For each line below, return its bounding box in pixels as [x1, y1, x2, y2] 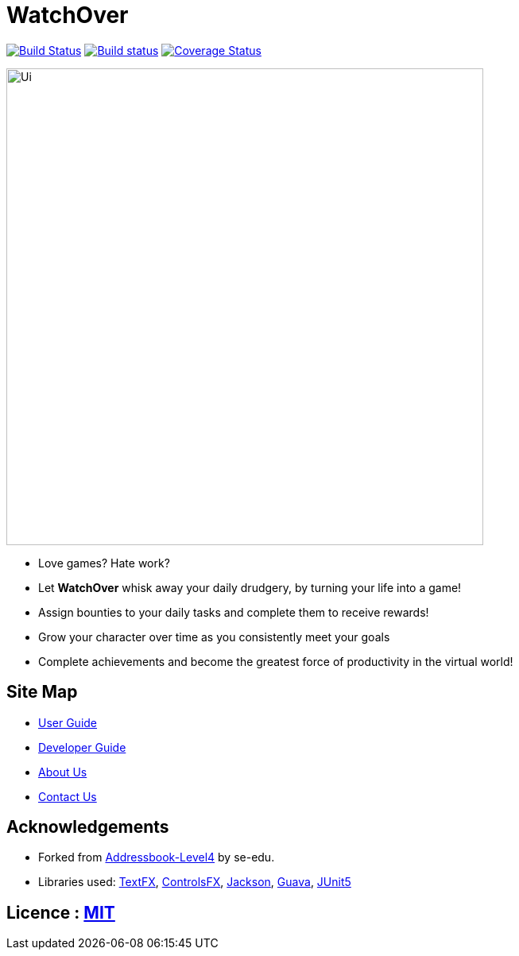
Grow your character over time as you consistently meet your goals [38, 629, 390, 644]
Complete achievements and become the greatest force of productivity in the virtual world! [38, 654, 513, 668]
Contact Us [38, 789, 97, 803]
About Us [38, 764, 87, 779]
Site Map [6, 682, 78, 702]
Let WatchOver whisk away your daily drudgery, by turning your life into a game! [38, 580, 462, 594]
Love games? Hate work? [38, 555, 170, 570]
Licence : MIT [6, 902, 115, 923]
